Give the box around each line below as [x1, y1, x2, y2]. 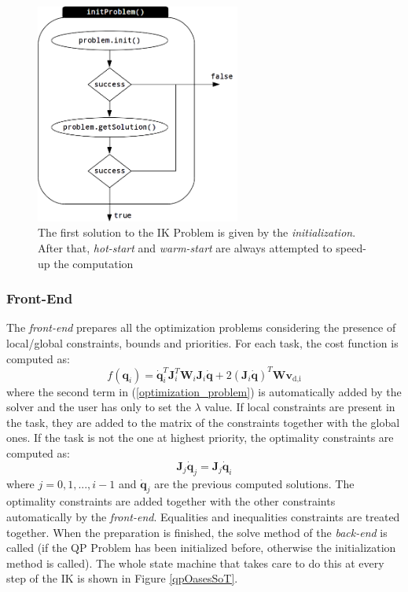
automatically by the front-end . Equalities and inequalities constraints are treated [6, 509, 400, 525]
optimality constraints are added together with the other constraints [6, 493, 336, 509]
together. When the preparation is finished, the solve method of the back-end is [6, 524, 388, 540]
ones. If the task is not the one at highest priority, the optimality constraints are [6, 429, 394, 446]
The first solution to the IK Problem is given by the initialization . [38, 224, 356, 241]
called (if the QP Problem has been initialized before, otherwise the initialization [6, 539, 396, 556]
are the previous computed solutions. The [154, 475, 355, 491]
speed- [336, 239, 366, 256]
